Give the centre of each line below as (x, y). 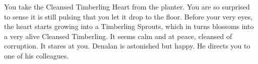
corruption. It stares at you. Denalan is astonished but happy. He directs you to (127, 46)
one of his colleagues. (37, 55)
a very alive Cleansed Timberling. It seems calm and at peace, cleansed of (118, 36)
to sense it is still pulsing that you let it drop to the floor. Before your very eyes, (128, 16)
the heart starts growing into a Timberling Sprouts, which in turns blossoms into (129, 26)
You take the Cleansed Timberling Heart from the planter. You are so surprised (127, 6)
